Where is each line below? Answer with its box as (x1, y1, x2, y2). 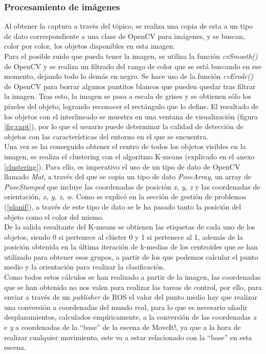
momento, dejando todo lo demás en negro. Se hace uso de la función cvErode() (4, 71, 254, 81)
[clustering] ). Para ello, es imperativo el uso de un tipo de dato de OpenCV (4, 161, 240, 172)
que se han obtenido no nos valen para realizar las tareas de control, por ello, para (4, 281, 262, 292)
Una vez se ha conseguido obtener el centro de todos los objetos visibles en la (4, 141, 246, 152)
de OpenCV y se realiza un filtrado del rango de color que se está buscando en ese (4, 60, 261, 71)
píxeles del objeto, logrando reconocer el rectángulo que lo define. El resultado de (4, 100, 259, 111)
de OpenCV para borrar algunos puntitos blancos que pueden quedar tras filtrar (4, 80, 256, 91)
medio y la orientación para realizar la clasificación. (4, 261, 165, 272)
